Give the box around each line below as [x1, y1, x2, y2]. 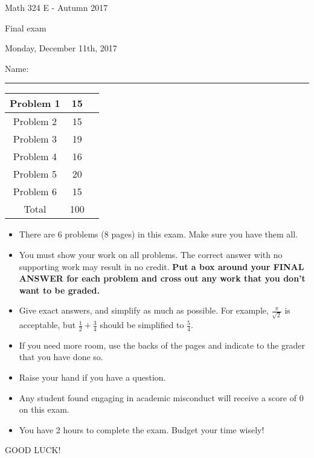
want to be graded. [19, 283, 100, 296]
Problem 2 [13, 114, 57, 129]
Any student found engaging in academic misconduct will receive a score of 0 [19, 391, 304, 404]
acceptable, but [19, 318, 76, 331]
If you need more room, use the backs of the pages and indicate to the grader [19, 338, 306, 351]
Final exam [5, 21, 46, 34]
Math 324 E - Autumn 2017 [5, 1, 108, 13]
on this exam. [19, 403, 69, 416]
